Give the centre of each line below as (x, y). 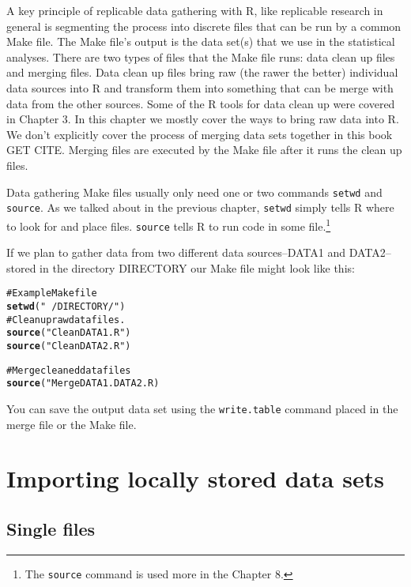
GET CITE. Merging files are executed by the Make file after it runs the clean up (204, 150)
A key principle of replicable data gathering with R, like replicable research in (195, 10)
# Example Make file (52, 293)
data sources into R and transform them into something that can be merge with (200, 87)
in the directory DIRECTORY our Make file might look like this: (197, 267)
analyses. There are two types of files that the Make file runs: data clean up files (201, 56)
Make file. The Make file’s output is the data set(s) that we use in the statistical (201, 41)
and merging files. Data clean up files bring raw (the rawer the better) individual (202, 72)
